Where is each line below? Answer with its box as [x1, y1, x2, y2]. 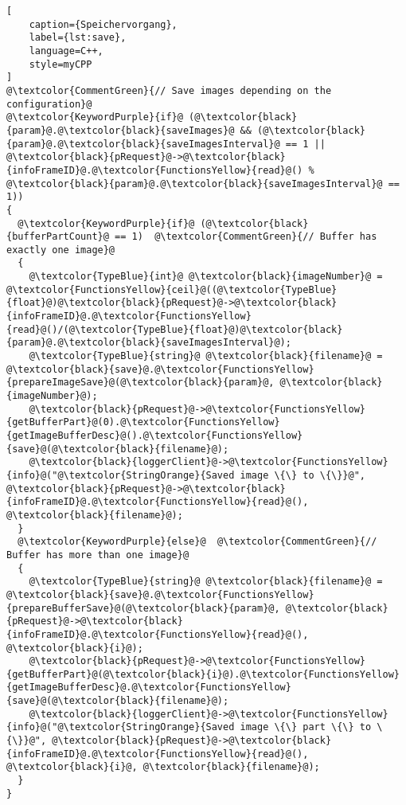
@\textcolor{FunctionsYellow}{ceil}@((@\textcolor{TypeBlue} [6, 283, 338, 295]
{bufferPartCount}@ [6, 231, 109, 243]
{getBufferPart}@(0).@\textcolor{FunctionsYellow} [6, 416, 280, 428]
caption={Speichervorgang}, [29, 18, 178, 30]
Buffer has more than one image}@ [6, 549, 189, 561]
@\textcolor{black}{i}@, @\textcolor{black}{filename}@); [6, 761, 320, 773]
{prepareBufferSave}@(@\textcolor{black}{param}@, [6, 602, 280, 614]
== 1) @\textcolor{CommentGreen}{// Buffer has [115, 231, 377, 243]
